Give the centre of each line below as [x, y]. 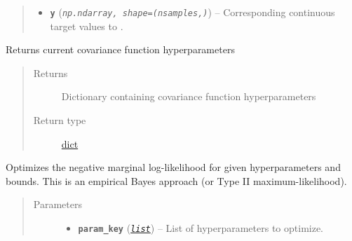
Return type [60, 120]
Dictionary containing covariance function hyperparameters [189, 96]
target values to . [87, 26]
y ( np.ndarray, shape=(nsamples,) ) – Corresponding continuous [192, 12]
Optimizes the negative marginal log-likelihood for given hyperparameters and [173, 167]
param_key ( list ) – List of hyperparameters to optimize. [201, 228]
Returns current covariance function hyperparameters [120, 49]
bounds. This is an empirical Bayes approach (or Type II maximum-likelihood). [176, 180]
